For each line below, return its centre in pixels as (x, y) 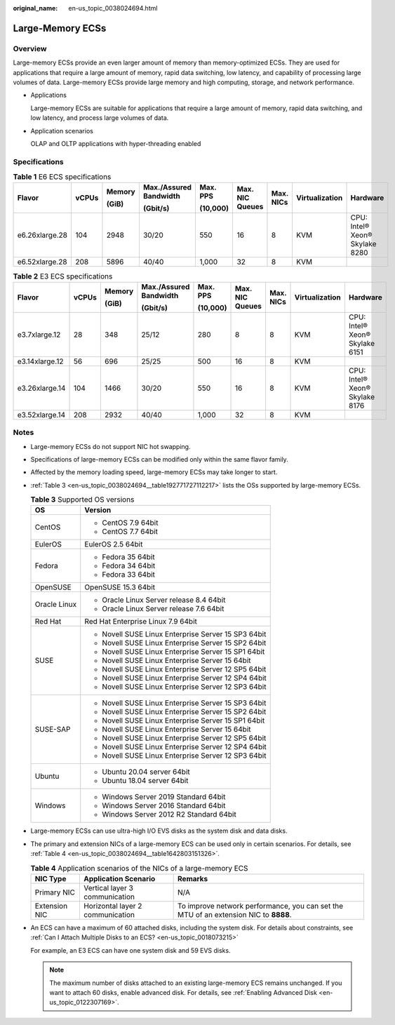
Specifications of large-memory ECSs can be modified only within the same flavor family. (160, 459)
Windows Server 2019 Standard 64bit (164, 797)
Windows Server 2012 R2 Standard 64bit (169, 815)
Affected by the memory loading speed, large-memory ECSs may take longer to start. (154, 472)
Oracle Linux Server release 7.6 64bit (163, 609)
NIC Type (51, 879)
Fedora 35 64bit (128, 557)
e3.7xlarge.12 (39, 335)
